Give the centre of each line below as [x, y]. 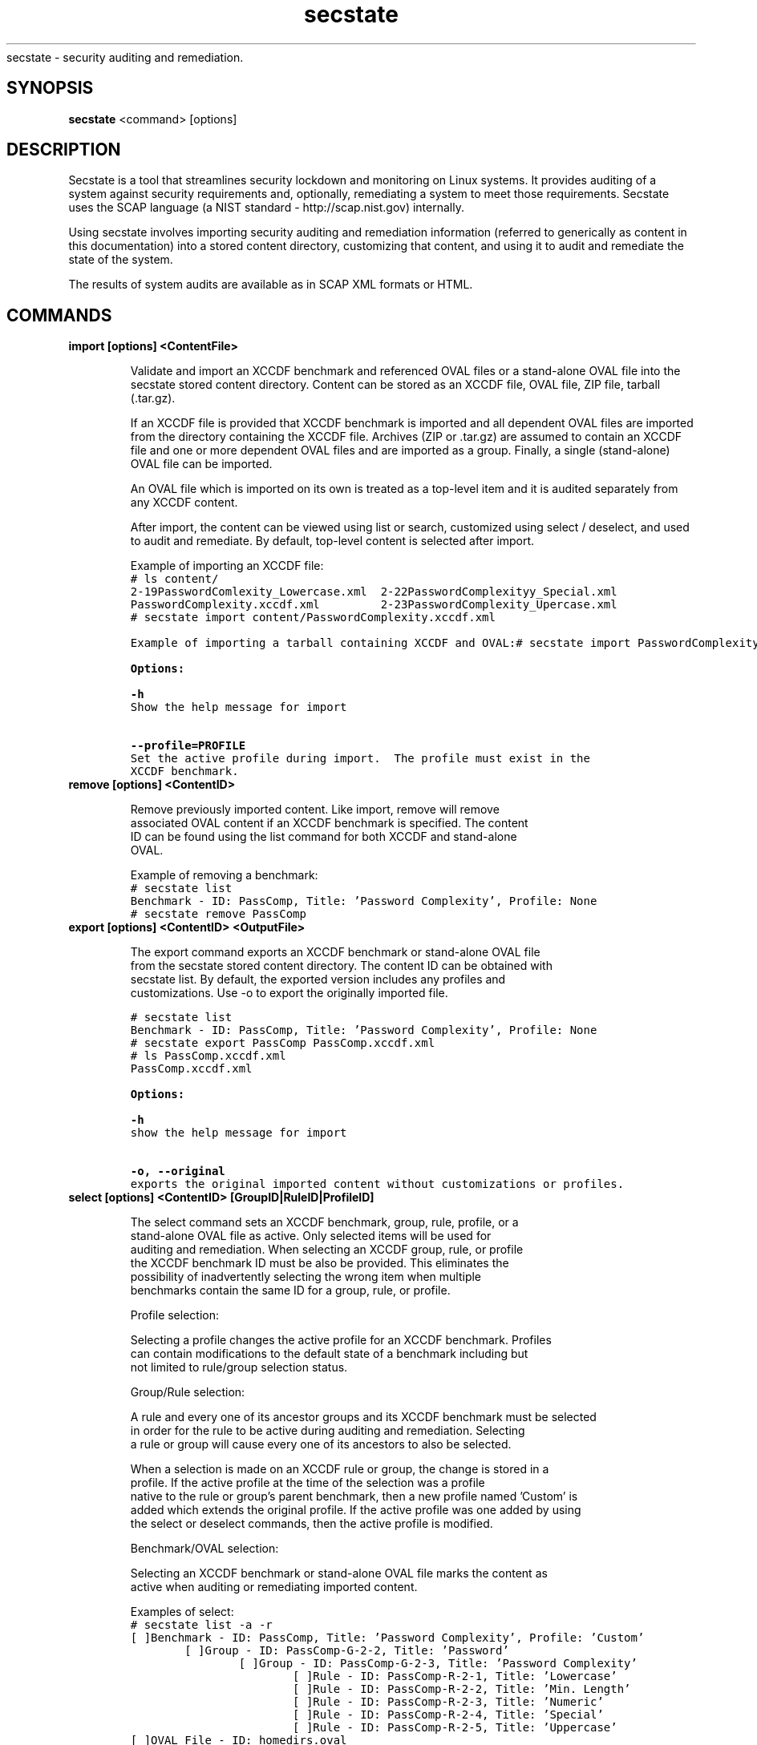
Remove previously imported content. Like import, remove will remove [315, 810]
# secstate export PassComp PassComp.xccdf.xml [283, 1043]
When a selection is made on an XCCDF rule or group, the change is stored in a [340, 1469]
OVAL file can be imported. [201, 464]
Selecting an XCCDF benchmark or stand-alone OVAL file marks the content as [339, 1573]
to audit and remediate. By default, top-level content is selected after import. [332, 541]
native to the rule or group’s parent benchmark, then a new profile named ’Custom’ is [354, 1497]
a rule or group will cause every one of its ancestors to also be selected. [321, 1444]
